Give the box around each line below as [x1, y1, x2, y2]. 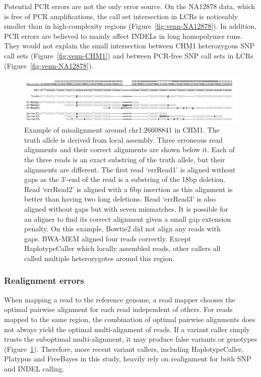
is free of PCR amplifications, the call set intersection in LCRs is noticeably [4, 11, 238, 21]
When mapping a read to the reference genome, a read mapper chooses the [4, 294, 235, 304]
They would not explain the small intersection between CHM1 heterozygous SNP [4, 40, 255, 51]
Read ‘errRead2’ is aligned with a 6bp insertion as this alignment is [24, 183, 233, 194]
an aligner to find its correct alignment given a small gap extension [24, 213, 231, 224]
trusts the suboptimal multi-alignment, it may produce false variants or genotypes [4, 334, 257, 344]
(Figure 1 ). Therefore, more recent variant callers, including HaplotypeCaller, [4, 343, 244, 354]
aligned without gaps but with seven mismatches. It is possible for [24, 203, 229, 214]
